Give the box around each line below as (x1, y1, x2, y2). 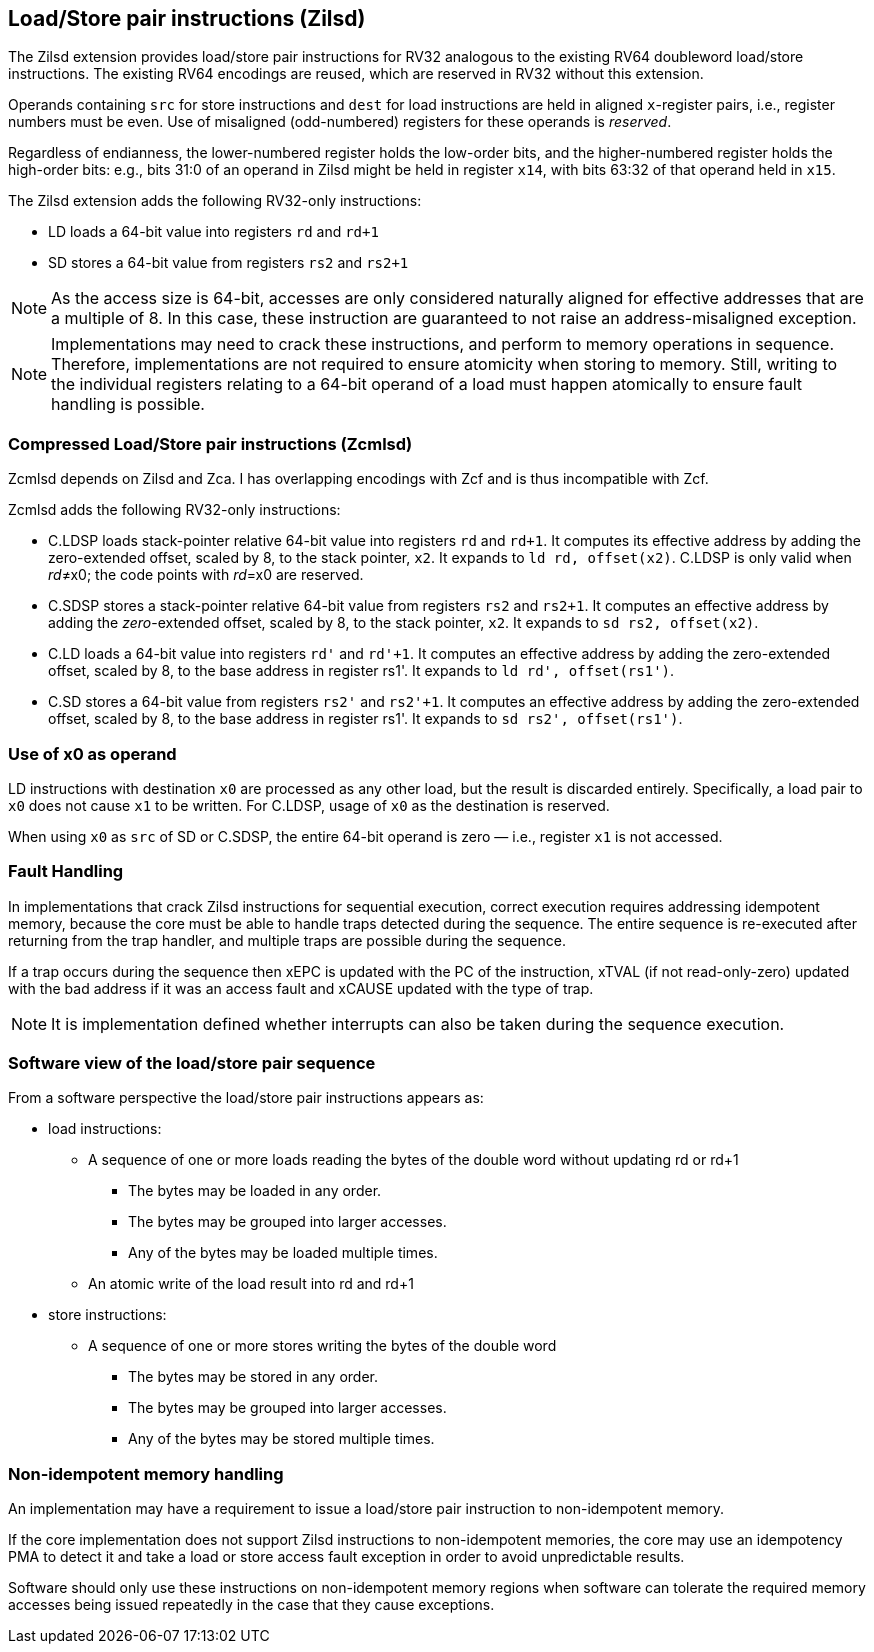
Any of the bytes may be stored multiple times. (128, 1430, 435, 1448)
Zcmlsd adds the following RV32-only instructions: (8, 501, 341, 519)
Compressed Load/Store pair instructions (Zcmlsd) (8, 433, 413, 454)
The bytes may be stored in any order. (128, 1368, 378, 1386)
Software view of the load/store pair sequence (8, 1053, 376, 1074)
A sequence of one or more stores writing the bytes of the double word (88, 1337, 557, 1355)
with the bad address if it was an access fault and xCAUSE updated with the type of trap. (8, 979, 594, 997)
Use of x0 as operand (8, 743, 177, 764)
